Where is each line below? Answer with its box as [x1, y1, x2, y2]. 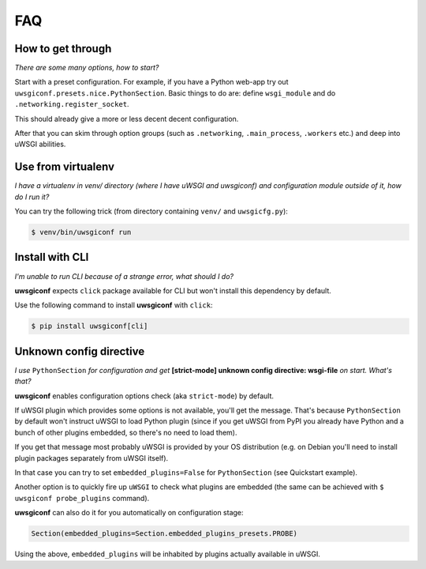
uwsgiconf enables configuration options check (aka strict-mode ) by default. [14, 391, 275, 401]
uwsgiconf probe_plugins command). [14, 493, 150, 503]
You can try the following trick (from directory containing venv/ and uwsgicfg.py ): [14, 206, 288, 217]
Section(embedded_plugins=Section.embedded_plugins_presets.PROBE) [31, 529, 298, 538]
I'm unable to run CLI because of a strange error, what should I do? [14, 271, 234, 281]
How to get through [14, 42, 112, 55]
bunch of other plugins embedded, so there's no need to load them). [14, 428, 237, 437]
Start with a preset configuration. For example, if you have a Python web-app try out [14, 77, 289, 87]
